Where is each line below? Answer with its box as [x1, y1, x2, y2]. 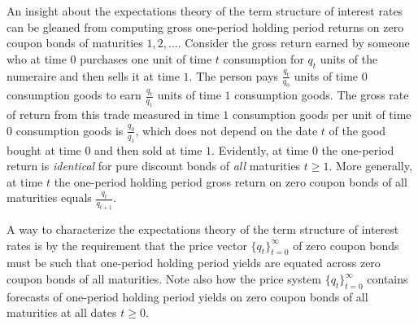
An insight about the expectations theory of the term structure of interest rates [7, 2, 403, 19]
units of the [320, 50, 378, 67]
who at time [7, 50, 67, 67]
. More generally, [329, 157, 412, 174]
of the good [329, 121, 386, 138]
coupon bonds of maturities [7, 34, 143, 51]
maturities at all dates [7, 304, 117, 321]
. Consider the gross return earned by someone [177, 34, 410, 51]
